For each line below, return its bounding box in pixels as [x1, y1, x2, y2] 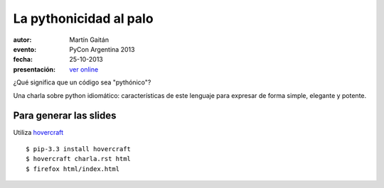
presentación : [13, 65, 56, 74]
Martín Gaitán [69, 35, 110, 44]
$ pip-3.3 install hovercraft [26, 145, 132, 153]
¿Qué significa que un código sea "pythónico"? [13, 78, 151, 87]
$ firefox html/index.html [26, 165, 120, 173]
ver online [69, 65, 99, 74]
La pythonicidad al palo [13, 11, 154, 26]
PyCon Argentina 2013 [69, 45, 135, 53]
